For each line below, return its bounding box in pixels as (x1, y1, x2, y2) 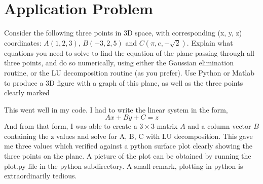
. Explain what (186, 37, 233, 48)
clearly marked (4, 87, 50, 98)
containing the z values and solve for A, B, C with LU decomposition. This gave (4, 130, 253, 141)
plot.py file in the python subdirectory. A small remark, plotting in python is (4, 160, 243, 171)
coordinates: (4, 37, 42, 48)
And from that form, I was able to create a (4, 121, 137, 131)
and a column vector (187, 121, 251, 131)
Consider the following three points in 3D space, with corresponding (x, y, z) (4, 27, 242, 38)
